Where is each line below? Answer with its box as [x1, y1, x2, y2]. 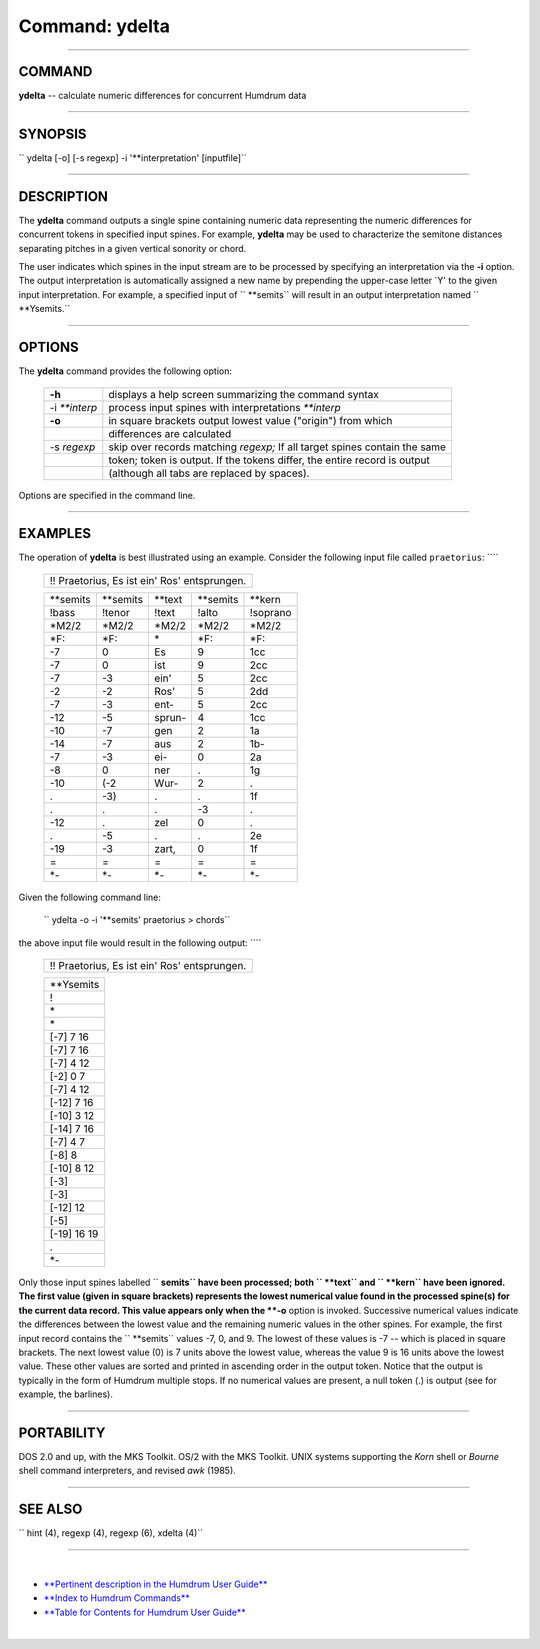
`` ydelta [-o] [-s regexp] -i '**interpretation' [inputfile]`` [18, 151, 247, 164]
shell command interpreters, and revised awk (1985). [18, 1465, 237, 1477]
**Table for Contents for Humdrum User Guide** [43, 1606, 247, 1618]
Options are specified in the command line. [18, 489, 196, 501]
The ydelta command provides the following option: [18, 365, 232, 377]
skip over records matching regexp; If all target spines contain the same [108, 440, 447, 454]
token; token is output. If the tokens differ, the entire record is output [108, 453, 430, 467]
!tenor [101, 605, 130, 619]
